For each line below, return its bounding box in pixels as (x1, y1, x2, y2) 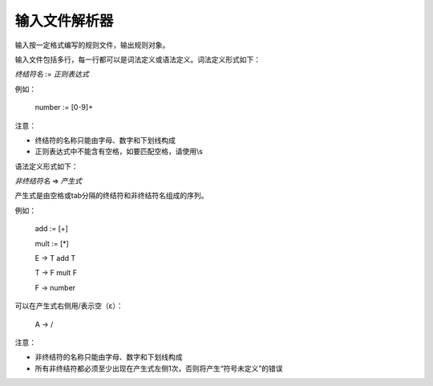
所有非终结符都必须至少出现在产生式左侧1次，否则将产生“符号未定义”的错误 (34, 364, 284, 373)
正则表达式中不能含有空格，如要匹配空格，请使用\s (34, 147, 204, 156)
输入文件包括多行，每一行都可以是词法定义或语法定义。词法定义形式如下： (14, 55, 261, 64)
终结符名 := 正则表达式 (14, 69, 90, 79)
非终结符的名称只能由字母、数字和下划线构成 (34, 352, 183, 362)
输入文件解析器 (14, 12, 114, 30)
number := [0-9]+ (34, 103, 94, 112)
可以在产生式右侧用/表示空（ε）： (14, 301, 123, 311)
